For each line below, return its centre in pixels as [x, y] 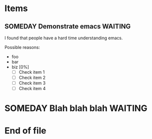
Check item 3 [32, 83]
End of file [25, 131]
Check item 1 [32, 72]
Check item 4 [32, 89]
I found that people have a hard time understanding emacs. [64, 38]
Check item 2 [32, 77]
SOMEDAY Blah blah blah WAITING [76, 108]
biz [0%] [20, 67]
